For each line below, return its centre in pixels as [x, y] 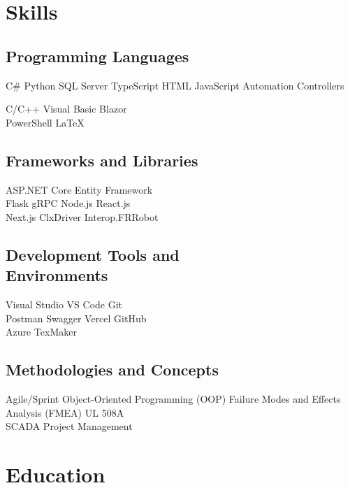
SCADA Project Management [69, 426]
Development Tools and [93, 254]
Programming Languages [97, 56]
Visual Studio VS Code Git [64, 304]
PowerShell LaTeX [45, 122]
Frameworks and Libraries [102, 160]
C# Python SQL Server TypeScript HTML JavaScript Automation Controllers [175, 85]
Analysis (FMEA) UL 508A [65, 412]
